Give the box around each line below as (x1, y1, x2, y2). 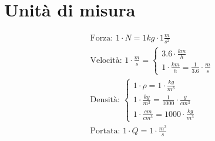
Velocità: (90, 56, 122, 65)
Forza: (90, 33, 113, 42)
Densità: (90, 95, 120, 104)
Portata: (90, 127, 120, 136)
